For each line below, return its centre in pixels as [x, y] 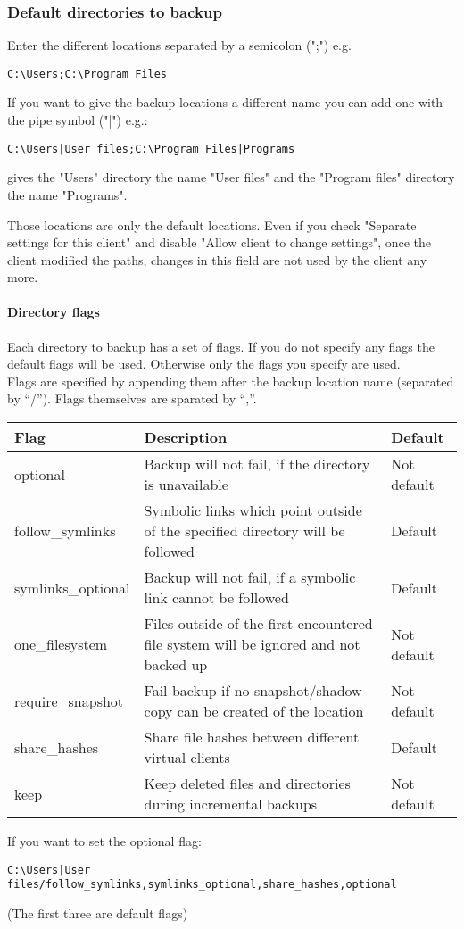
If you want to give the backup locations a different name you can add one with [225, 102]
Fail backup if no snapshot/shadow [253, 691]
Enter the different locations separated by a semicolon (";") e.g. [179, 45]
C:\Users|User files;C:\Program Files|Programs [151, 149]
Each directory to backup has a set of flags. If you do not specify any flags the [221, 346]
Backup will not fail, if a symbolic [250, 577]
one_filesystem [61, 644]
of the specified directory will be [244, 531]
